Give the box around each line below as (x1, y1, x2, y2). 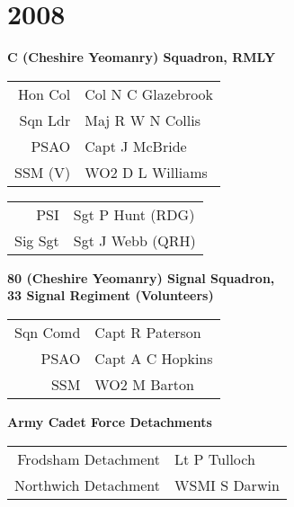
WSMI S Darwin (174, 474, 280, 495)
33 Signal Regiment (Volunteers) (7, 286, 214, 305)
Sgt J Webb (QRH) (73, 229, 196, 251)
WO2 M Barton (94, 373, 194, 395)
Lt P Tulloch (174, 448, 255, 469)
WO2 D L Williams (85, 161, 208, 182)
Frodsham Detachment (17, 448, 161, 469)
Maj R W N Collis (85, 109, 201, 130)
